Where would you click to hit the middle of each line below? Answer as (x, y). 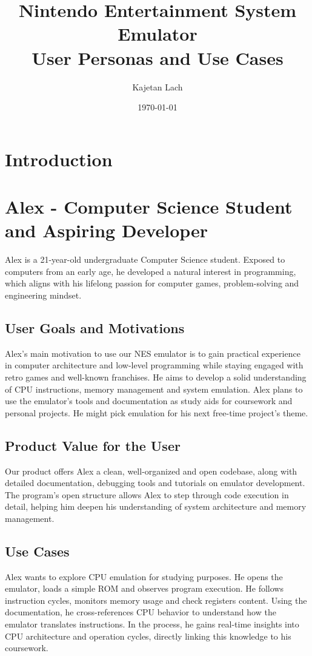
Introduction (59, 159)
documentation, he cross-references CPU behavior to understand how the (141, 612)
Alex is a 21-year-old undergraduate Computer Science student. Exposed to (145, 259)
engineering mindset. (43, 295)
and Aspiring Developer (107, 230)
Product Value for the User (93, 445)
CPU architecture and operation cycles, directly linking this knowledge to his (148, 636)
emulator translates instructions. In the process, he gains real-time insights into (152, 624)
